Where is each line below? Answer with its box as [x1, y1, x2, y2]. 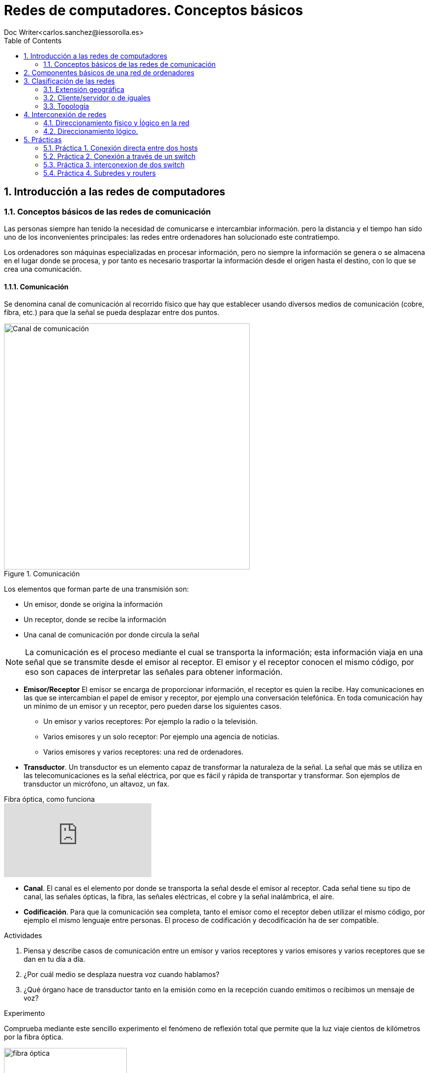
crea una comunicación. [4, 264, 82, 273]
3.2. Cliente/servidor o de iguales [43, 93, 151, 102]
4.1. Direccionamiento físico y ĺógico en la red [43, 118, 190, 127]
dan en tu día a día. [24, 955, 86, 964]
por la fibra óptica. [4, 1033, 63, 1041]
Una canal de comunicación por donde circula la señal [24, 631, 200, 639]
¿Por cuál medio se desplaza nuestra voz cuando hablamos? [24, 970, 220, 979]
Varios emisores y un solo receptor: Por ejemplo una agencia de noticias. [43, 732, 280, 741]
